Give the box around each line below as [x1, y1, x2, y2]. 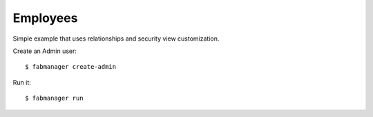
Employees [12, 10, 78, 25]
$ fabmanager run [25, 94, 84, 103]
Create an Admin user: [12, 47, 77, 55]
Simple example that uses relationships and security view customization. [12, 34, 220, 43]
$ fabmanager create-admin [25, 63, 117, 71]
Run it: [12, 78, 31, 86]
